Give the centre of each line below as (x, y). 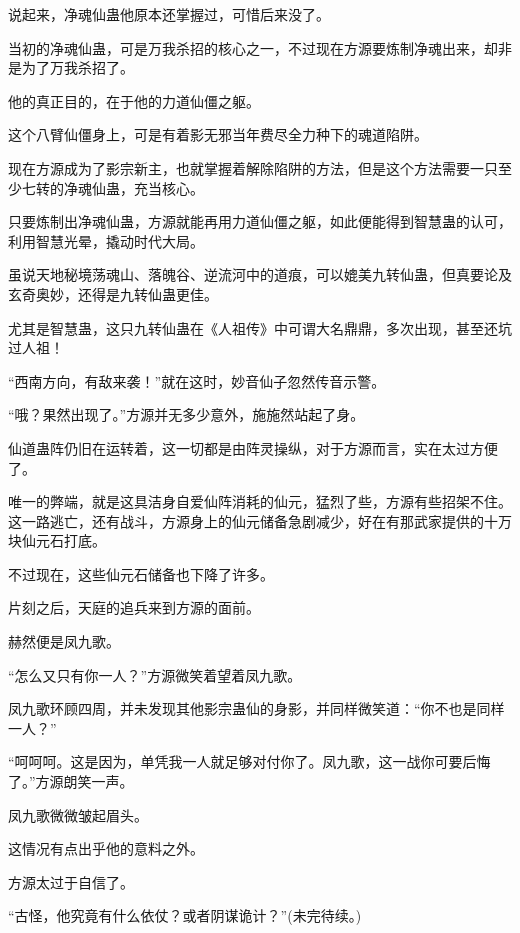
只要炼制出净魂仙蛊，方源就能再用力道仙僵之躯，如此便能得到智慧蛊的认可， (260, 221)
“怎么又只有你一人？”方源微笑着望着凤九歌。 (155, 674)
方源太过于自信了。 (71, 881)
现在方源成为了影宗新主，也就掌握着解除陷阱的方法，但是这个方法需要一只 (253, 167)
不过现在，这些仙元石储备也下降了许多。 (141, 573)
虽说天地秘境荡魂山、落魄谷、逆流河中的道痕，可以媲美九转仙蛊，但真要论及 (260, 274)
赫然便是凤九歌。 (64, 641)
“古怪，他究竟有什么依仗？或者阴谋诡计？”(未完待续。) (185, 915)
